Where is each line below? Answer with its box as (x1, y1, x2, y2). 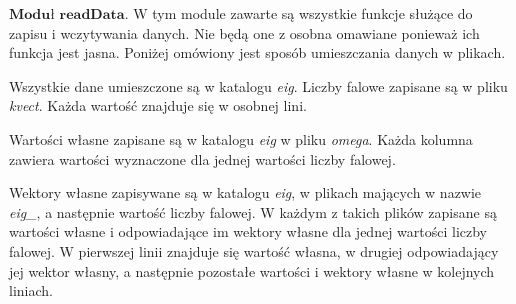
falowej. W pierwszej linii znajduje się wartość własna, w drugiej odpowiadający (9, 240, 499, 261)
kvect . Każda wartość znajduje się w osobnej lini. (9, 95, 307, 116)
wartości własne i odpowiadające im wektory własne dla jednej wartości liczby (9, 221, 488, 242)
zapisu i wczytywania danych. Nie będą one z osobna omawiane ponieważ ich (9, 22, 480, 43)
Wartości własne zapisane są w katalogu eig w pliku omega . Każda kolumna (9, 128, 473, 149)
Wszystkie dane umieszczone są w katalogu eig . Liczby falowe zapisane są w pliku (9, 75, 508, 96)
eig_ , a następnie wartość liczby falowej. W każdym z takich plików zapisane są (9, 201, 497, 222)
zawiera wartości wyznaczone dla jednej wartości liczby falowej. (9, 148, 396, 169)
